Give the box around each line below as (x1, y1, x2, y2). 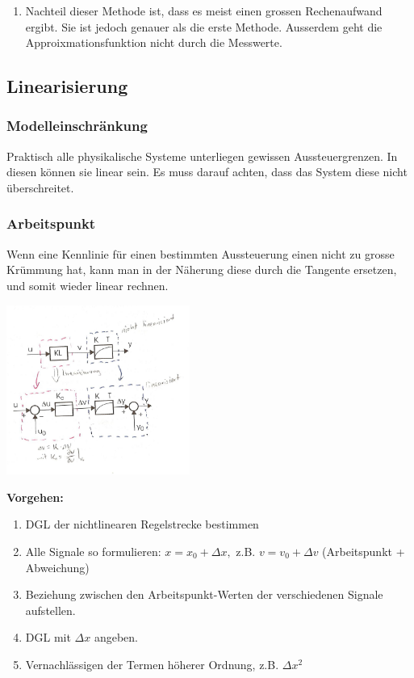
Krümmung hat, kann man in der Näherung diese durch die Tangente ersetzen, (6, 261, 397, 278)
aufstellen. (25, 601, 76, 618)
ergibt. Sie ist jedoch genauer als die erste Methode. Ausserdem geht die (25, 18, 383, 35)
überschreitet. (6, 179, 74, 196)
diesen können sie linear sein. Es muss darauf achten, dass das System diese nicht (6, 163, 408, 180)
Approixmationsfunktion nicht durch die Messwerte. (25, 34, 282, 51)
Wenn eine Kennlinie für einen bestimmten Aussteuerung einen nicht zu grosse (6, 245, 395, 262)
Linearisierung (6, 74, 128, 99)
